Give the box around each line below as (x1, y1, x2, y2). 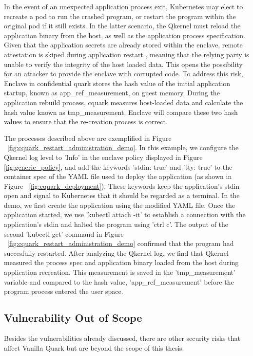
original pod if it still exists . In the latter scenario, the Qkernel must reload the (4, 21, 241, 31)
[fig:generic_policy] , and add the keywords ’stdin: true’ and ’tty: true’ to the (4, 161, 233, 172)
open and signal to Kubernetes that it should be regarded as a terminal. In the (4, 190, 240, 200)
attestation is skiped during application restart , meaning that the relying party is (4, 49, 249, 59)
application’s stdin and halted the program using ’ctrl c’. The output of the (4, 219, 229, 229)
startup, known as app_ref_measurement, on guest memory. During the (4, 88, 220, 98)
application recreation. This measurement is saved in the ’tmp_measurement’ (4, 267, 235, 277)
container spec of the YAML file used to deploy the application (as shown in (4, 171, 232, 181)
